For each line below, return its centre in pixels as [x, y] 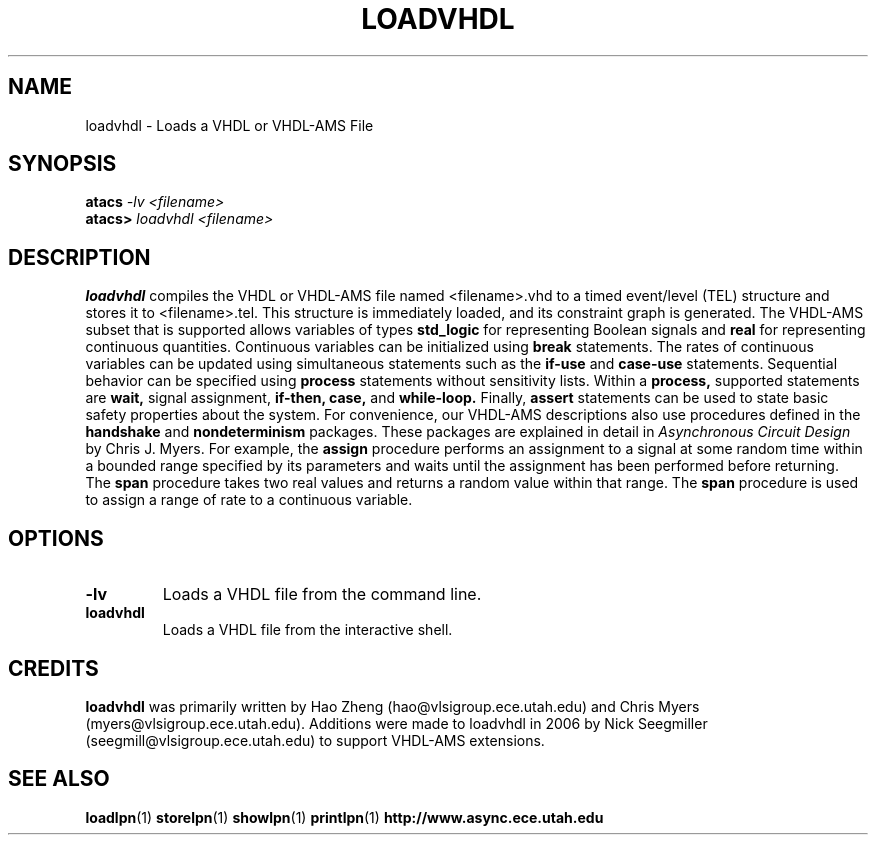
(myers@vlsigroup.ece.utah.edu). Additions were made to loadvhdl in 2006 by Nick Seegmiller [396, 723]
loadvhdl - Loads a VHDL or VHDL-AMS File [229, 125]
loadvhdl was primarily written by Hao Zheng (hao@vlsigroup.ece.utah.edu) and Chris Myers [392, 706]
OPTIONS [56, 538]
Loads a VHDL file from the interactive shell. [307, 630]
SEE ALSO [59, 779]
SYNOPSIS [62, 164]
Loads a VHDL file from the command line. [322, 594]
